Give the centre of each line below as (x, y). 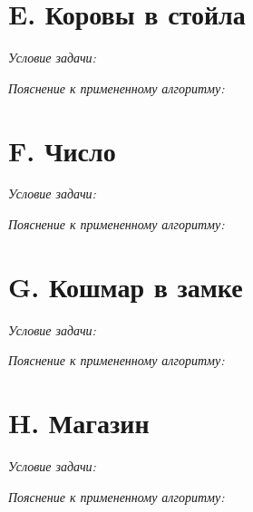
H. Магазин (79, 423)
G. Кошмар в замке (126, 286)
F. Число (62, 150)
